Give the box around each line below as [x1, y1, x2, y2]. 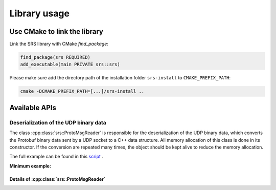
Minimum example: [9, 163, 51, 169]
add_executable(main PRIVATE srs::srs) [20, 61, 120, 68]
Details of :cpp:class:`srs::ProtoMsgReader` [9, 176, 106, 182]
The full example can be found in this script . [9, 154, 103, 160]
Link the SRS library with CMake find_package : [9, 41, 108, 47]
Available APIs [9, 103, 56, 112]
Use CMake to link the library [9, 27, 103, 36]
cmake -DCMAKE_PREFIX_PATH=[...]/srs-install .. [20, 89, 145, 94]
